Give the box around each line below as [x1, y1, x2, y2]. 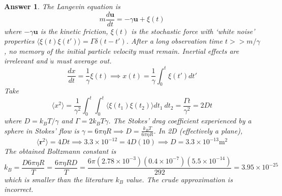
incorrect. [4, 184, 34, 194]
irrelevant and [4, 55, 48, 66]
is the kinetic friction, [40, 25, 108, 36]
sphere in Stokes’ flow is [4, 125, 79, 136]
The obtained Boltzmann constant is [4, 146, 116, 156]
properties [4, 36, 35, 46]
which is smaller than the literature [4, 174, 113, 184]
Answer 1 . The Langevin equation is [4, 1, 120, 11]
